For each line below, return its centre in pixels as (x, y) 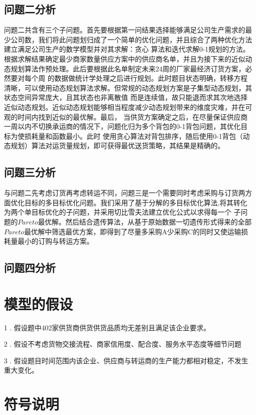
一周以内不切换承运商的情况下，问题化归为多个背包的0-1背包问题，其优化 (122, 126)
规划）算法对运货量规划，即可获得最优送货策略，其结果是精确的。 (117, 145)
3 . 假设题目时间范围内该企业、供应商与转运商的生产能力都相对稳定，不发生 (126, 360)
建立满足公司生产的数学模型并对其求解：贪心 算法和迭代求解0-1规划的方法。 (127, 49)
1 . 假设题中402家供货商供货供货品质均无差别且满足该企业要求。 (107, 327)
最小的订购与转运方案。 (55, 241)
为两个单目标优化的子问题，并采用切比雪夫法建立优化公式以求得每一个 (118, 212)
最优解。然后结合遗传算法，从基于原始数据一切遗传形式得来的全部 (145, 221)
